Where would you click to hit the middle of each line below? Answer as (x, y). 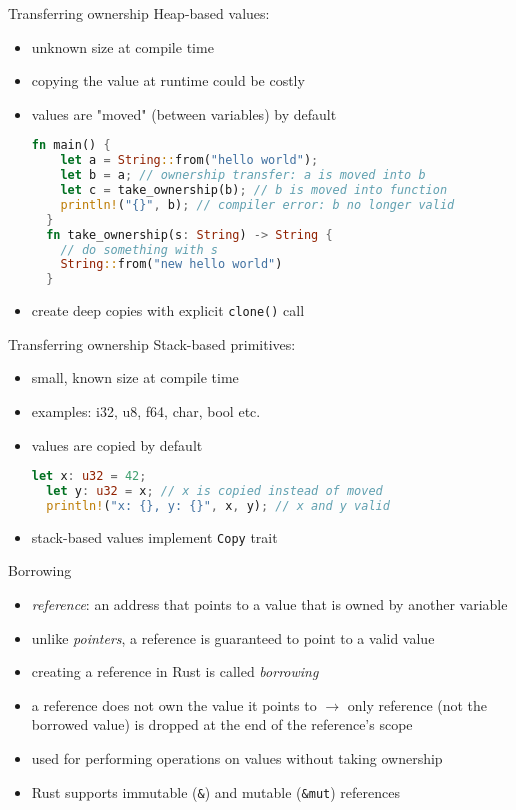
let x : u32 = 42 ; (89, 476)
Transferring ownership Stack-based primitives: (152, 343)
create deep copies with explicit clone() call (168, 310)
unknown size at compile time (122, 46)
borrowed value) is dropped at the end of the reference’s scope (222, 724)
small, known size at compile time (135, 377)
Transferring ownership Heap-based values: (139, 13)
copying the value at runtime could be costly (168, 80)
